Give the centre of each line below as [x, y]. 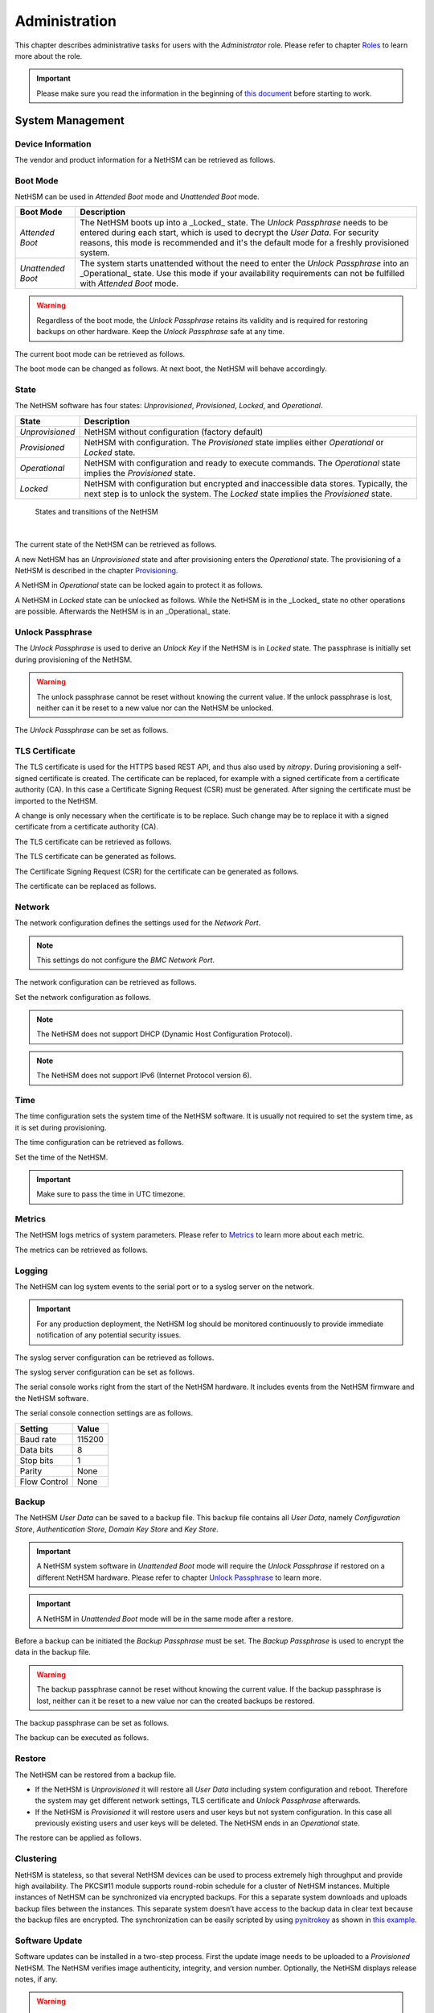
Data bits [37, 1449]
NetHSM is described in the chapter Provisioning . [96, 571]
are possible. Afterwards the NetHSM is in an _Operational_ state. [123, 611]
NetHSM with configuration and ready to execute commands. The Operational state [242, 463]
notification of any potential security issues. [109, 1335]
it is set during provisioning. [61, 1127]
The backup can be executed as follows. [82, 1738]
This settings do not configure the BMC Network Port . [126, 960]
